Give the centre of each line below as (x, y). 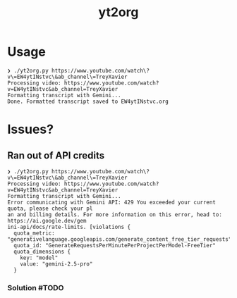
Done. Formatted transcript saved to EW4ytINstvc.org (88, 101)
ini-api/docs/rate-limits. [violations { (69, 227)
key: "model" (39, 258)
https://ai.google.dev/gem (47, 221)
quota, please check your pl (50, 209)
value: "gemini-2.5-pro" (56, 264)
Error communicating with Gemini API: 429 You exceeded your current (112, 202)
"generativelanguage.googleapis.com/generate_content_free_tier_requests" (120, 239)
